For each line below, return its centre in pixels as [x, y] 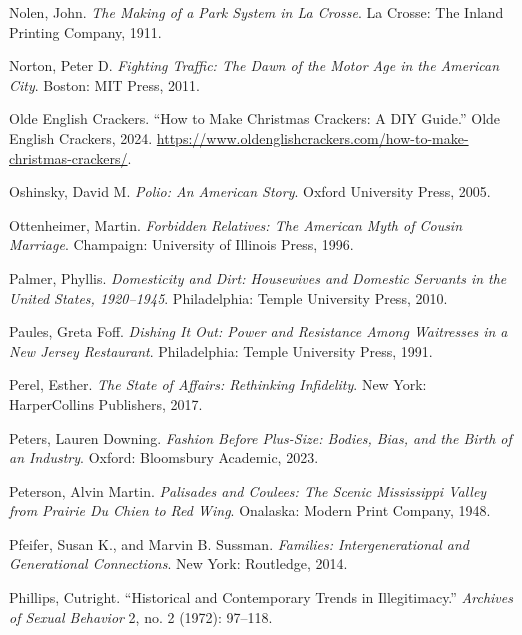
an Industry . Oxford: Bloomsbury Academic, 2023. [164, 457]
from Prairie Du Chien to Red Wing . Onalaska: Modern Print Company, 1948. [250, 510]
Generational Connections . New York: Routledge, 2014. [178, 563]
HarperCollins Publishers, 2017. [106, 403]
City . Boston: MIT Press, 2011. [104, 84]
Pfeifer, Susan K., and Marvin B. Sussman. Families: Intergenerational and [239, 543]
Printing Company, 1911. [85, 31]
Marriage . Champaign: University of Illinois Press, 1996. [181, 244]
